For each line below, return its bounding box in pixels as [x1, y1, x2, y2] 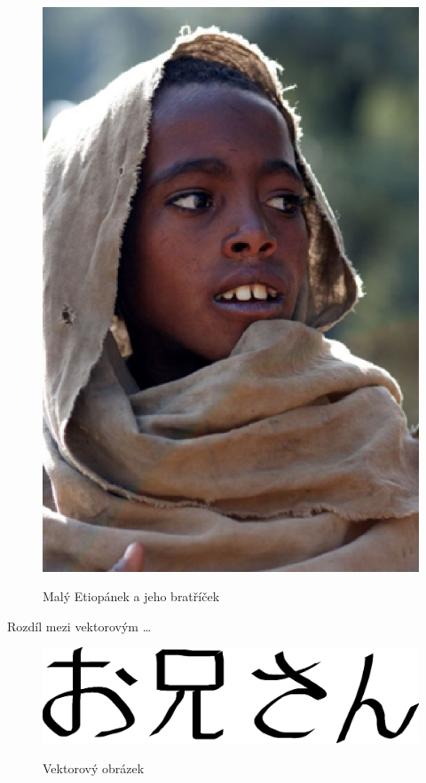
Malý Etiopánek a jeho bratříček [43, 587, 220, 606]
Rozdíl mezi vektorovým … [7, 616, 152, 635]
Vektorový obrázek [43, 759, 145, 778]
